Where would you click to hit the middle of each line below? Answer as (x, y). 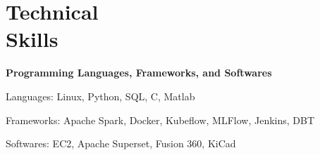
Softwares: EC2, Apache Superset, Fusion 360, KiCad (121, 143)
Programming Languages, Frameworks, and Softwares (139, 73)
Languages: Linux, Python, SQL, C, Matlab (100, 96)
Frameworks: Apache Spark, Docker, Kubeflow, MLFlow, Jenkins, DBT (160, 120)
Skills (32, 39)
